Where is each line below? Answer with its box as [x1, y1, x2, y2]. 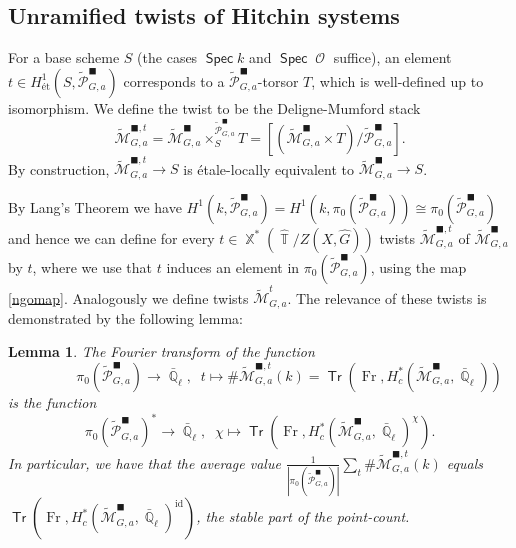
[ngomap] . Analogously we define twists [8, 287, 249, 308]
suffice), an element [333, 47, 452, 68]
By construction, [8, 158, 110, 179]
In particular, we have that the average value [8, 452, 281, 473]
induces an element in [166, 256, 300, 277]
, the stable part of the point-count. [196, 506, 410, 527]
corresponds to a [123, 70, 225, 91]
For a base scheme [8, 47, 120, 68]
